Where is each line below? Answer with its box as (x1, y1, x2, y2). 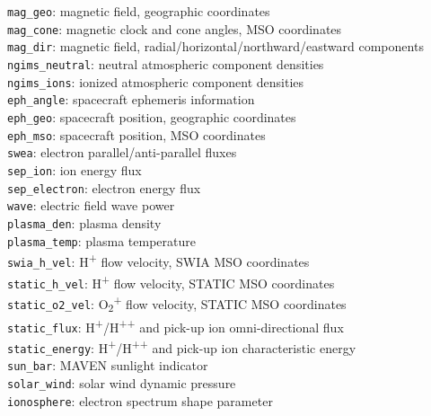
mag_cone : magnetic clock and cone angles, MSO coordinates (7, 19, 342, 38)
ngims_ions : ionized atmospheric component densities (7, 72, 304, 91)
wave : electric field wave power (7, 196, 175, 215)
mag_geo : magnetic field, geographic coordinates (7, 2, 270, 20)
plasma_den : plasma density (7, 213, 162, 232)
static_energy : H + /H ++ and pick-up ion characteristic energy (7, 335, 356, 357)
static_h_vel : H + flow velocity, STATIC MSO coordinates (7, 270, 335, 292)
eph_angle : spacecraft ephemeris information (7, 90, 255, 109)
